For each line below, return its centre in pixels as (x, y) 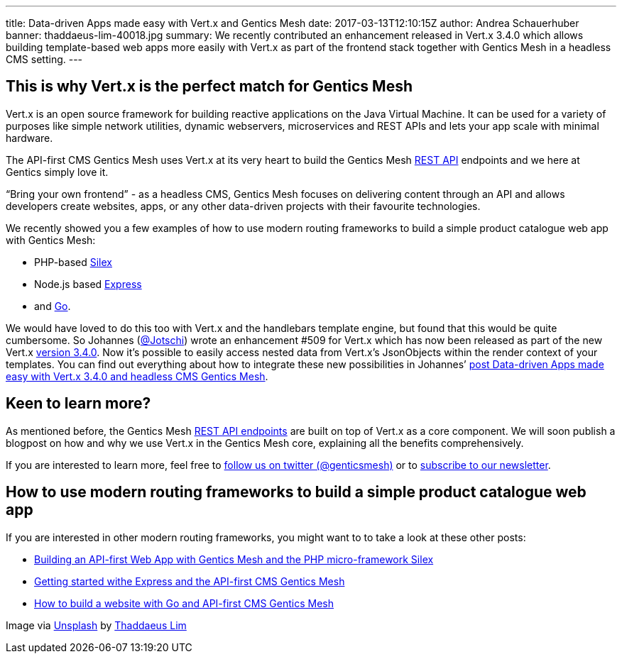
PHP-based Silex (73, 262)
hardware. (29, 138)
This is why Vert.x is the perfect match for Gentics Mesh (209, 87)
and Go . (53, 306)
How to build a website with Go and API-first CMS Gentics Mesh (184, 603)
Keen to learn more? (78, 404)
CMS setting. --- (44, 59)
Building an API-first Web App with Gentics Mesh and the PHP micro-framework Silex (234, 559)
